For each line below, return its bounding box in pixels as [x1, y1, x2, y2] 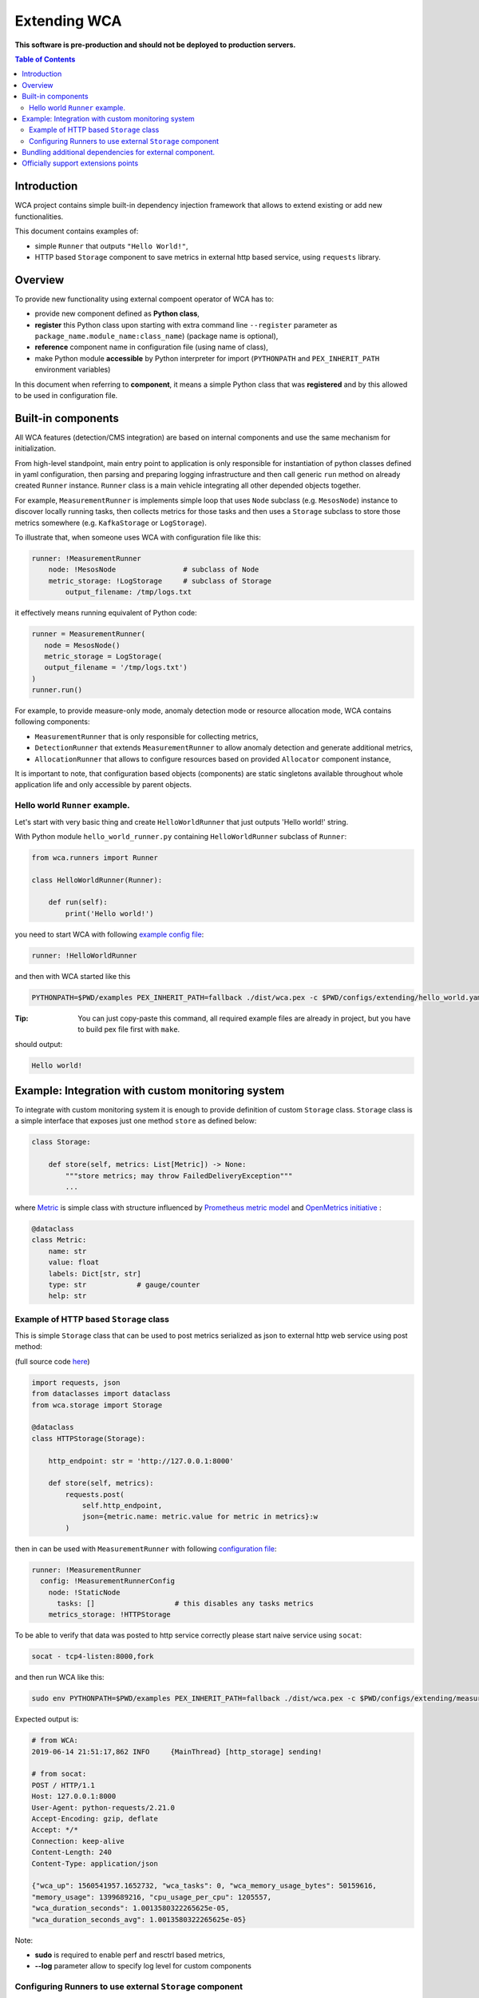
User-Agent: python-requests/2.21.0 [31, 1803, 176, 1812]
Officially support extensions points [22, 158, 139, 168]
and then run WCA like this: [14, 1673, 105, 1682]
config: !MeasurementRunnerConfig [40, 1577, 176, 1586]
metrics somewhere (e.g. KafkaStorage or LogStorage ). [14, 518, 207, 527]
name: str [48, 1247, 87, 1256]
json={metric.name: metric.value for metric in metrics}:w [81, 1512, 319, 1522]
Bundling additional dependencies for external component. [22, 148, 216, 157]
